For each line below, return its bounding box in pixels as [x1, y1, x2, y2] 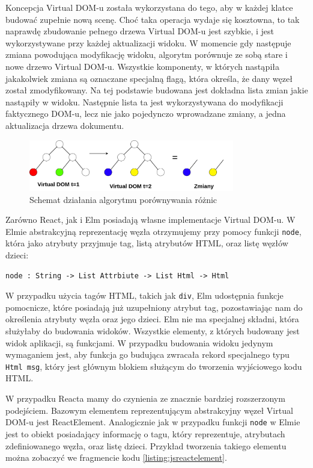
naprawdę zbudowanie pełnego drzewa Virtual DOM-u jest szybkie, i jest [5, 25, 275, 37]
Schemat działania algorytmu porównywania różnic [29, 193, 217, 205]
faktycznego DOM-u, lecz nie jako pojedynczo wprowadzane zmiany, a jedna [5, 107, 286, 120]
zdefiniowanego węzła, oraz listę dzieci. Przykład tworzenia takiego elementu [5, 439, 287, 452]
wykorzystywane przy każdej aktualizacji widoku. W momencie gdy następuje [5, 36, 291, 49]
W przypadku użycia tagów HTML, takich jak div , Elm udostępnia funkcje [5, 289, 284, 302]
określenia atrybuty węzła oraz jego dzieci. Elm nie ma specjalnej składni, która [5, 313, 299, 325]
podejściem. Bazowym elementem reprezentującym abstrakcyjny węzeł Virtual [5, 404, 293, 416]
